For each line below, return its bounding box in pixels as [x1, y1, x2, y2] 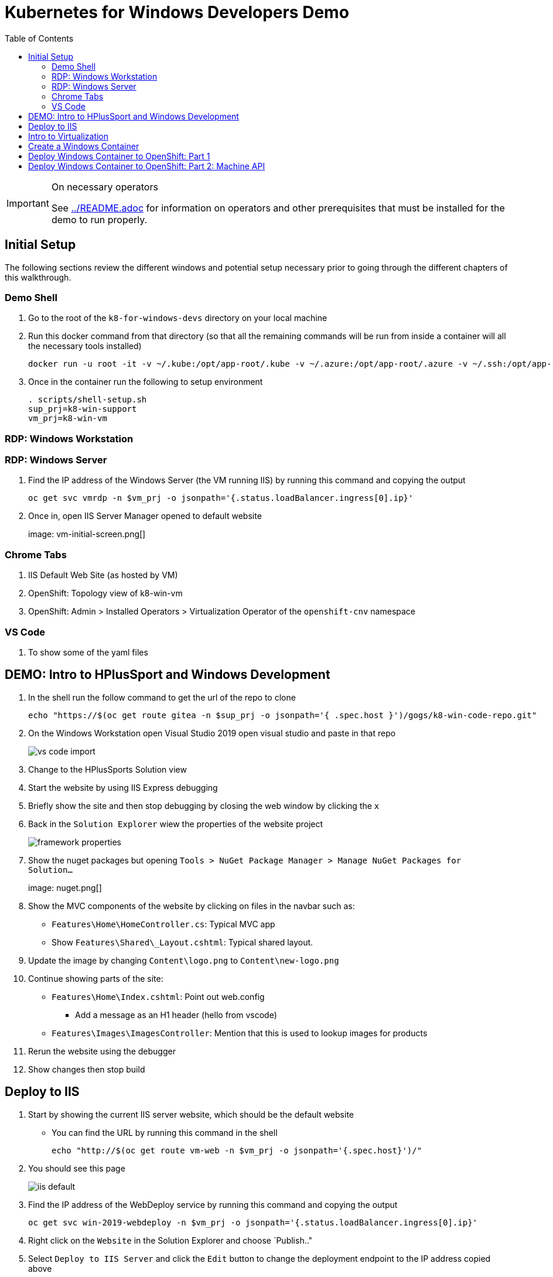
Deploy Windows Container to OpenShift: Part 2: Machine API [28, 161, 265, 171]
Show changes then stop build [28, 1064, 145, 1074]
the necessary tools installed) [28, 341, 142, 351]
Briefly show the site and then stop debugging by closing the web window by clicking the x [28, 800, 380, 811]
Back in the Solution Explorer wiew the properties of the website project [28, 818, 323, 829]
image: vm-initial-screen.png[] [28, 529, 146, 540]
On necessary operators [51, 180, 158, 193]
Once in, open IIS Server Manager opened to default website [28, 511, 262, 521]
